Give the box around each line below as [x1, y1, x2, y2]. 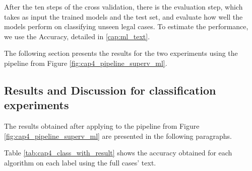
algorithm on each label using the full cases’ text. [4, 157, 156, 167]
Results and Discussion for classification [4, 82, 216, 98]
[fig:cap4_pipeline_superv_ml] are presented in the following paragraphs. [4, 130, 232, 141]
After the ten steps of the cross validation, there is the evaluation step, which [4, 2, 243, 12]
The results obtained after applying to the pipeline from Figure [4, 121, 200, 131]
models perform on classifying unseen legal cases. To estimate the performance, [4, 21, 248, 32]
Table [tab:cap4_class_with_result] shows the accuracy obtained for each [4, 147, 232, 158]
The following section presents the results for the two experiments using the [4, 48, 238, 58]
